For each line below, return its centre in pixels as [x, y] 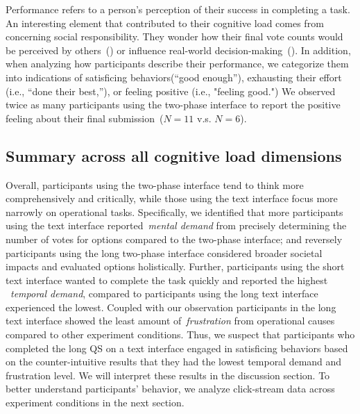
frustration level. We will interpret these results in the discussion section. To [168, 375]
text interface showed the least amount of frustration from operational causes [170, 321]
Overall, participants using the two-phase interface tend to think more [155, 184]
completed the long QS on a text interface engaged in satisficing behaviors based [177, 348]
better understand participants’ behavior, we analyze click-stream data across [170, 389]
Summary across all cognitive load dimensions [174, 155]
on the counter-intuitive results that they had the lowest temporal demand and [174, 362]
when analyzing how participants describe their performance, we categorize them [177, 64]
